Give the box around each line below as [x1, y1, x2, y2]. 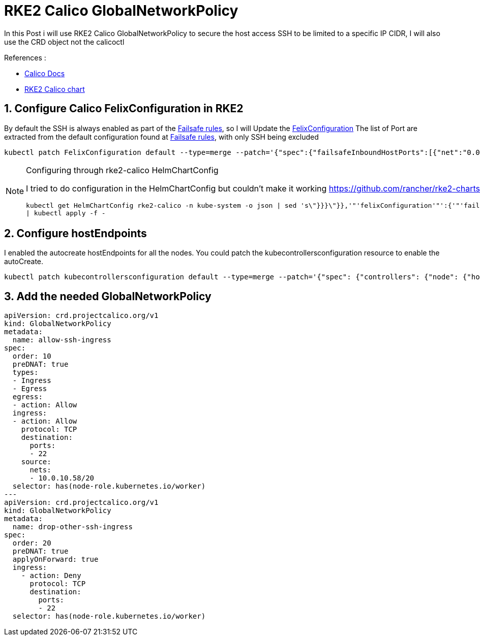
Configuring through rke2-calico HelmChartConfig [26, 165, 219, 175]
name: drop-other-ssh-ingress [12, 523, 133, 531]
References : [4, 53, 46, 62]
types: [12, 368, 39, 377]
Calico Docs [24, 69, 65, 78]
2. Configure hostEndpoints [4, 227, 147, 240]
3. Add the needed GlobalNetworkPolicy [4, 290, 212, 303]
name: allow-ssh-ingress [12, 336, 111, 344]
